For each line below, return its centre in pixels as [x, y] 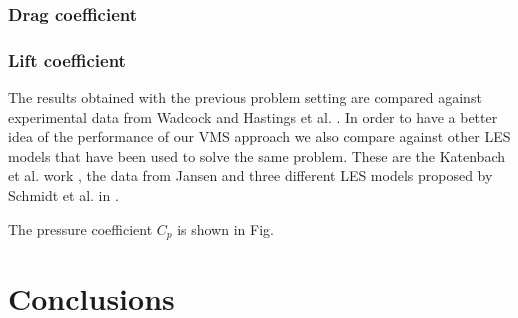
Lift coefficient [67, 59]
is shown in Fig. [225, 228]
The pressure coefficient [80, 228]
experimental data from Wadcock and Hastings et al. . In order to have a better [253, 116]
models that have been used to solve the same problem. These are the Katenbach [256, 155]
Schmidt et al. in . [63, 195]
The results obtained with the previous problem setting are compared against [245, 97]
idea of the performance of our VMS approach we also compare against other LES [259, 136]
